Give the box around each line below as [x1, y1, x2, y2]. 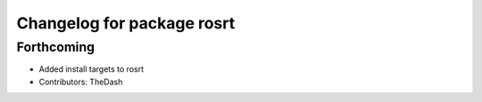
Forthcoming [16, 39, 96, 55]
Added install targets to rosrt [38, 64, 145, 75]
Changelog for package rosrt [16, 13, 236, 33]
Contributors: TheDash [38, 76, 123, 87]
